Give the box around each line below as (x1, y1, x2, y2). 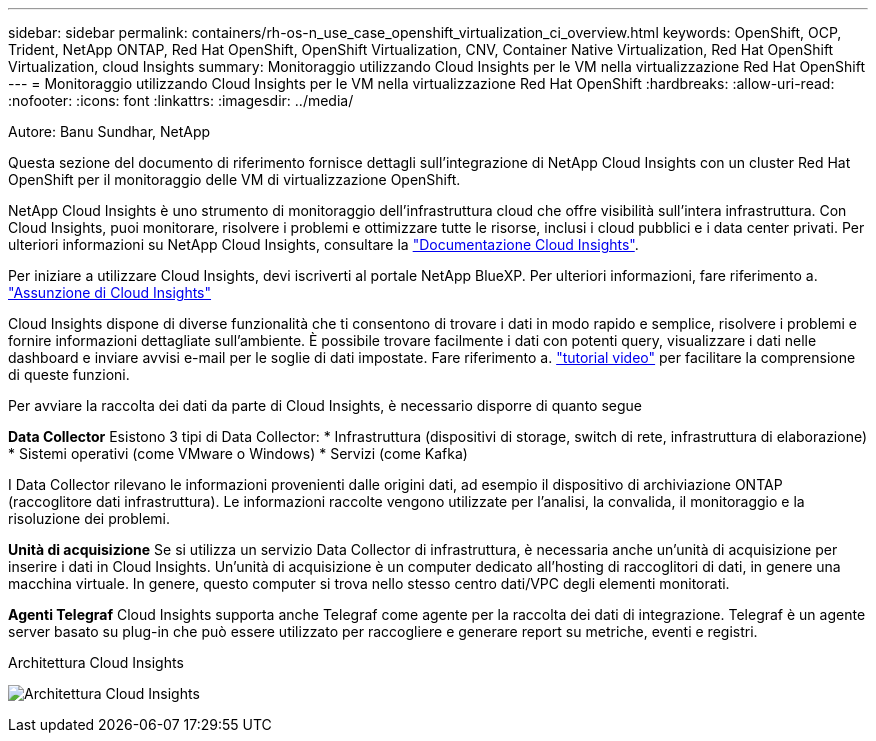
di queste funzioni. (8, 366, 130, 383)
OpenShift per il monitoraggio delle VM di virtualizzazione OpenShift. (8, 171, 461, 188)
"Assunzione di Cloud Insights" (8, 284, 212, 301)
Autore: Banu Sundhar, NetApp (8, 123, 211, 140)
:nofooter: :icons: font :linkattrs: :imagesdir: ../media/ (8, 92, 354, 109)
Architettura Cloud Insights (8, 654, 184, 671)
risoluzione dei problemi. (8, 510, 171, 527)
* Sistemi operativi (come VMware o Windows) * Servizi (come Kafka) (8, 445, 468, 462)
